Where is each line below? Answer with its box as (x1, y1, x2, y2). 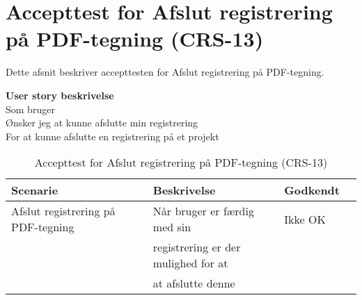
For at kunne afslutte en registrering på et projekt (6, 128, 219, 143)
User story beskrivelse (6, 87, 114, 102)
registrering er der (152, 239, 241, 256)
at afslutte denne (152, 275, 235, 292)
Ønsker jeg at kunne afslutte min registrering (6, 115, 198, 130)
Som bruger (6, 101, 55, 116)
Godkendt (284, 182, 340, 199)
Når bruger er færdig (152, 203, 254, 219)
